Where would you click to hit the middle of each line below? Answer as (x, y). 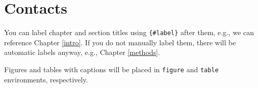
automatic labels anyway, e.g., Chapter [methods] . (82, 52)
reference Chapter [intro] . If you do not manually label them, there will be (120, 42)
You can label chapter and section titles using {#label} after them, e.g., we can (129, 32)
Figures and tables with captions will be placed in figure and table (111, 69)
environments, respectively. (46, 79)
